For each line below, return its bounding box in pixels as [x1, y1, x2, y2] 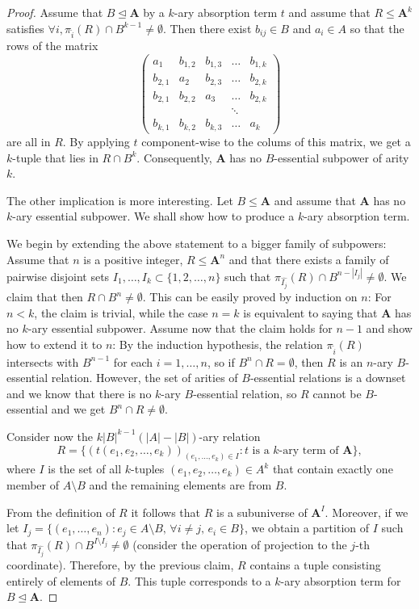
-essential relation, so [193, 384, 297, 401]
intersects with [6, 353, 79, 370]
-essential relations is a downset [249, 369, 406, 386]
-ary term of [279, 444, 339, 456]
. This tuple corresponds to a [128, 572, 271, 589]
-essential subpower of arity [274, 149, 409, 166]
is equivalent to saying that [243, 304, 378, 321]
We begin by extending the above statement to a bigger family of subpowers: [6, 234, 387, 251]
